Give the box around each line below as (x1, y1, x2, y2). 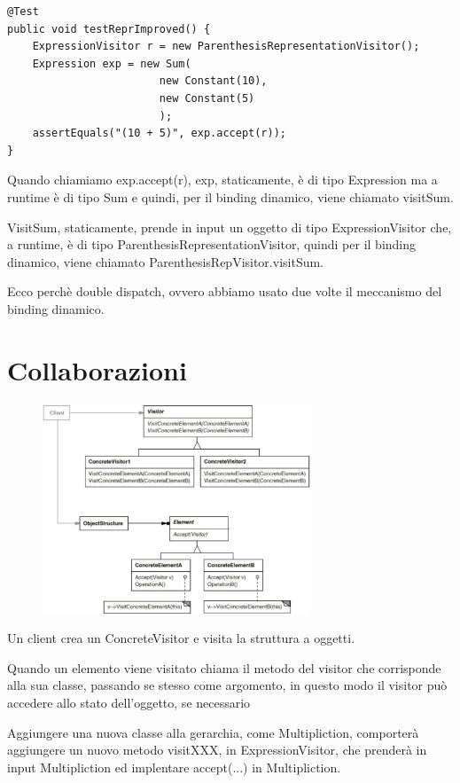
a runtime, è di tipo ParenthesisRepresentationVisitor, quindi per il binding (7, 235, 417, 254)
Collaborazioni (7, 351, 187, 388)
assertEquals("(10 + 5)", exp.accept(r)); (32, 127, 286, 140)
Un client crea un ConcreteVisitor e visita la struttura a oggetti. (7, 629, 355, 647)
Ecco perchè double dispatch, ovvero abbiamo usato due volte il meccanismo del (7, 282, 442, 301)
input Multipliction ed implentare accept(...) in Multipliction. (7, 757, 341, 776)
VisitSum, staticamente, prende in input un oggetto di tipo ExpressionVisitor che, (7, 217, 452, 236)
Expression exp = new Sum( (32, 57, 191, 70)
